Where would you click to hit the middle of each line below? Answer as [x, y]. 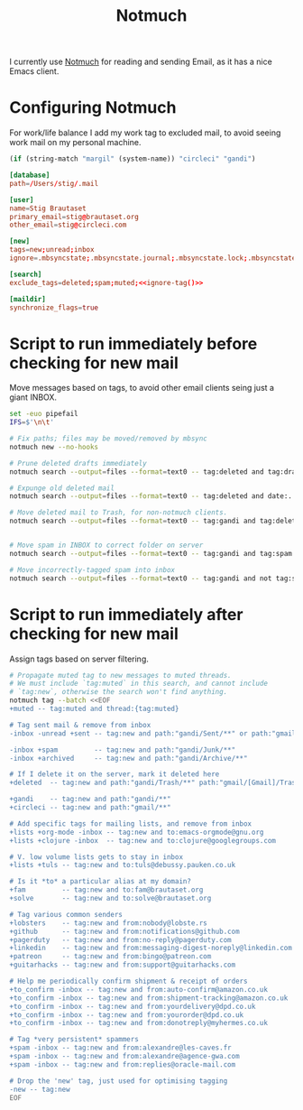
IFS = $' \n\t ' [32, 422]
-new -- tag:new [40, 1089]
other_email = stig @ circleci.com [68, 225]
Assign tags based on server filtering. [79, 659]
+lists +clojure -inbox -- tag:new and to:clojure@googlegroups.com [143, 840]
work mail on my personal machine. [75, 143]
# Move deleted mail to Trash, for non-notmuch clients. [119, 513]
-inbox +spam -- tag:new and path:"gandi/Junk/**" [123, 750]
